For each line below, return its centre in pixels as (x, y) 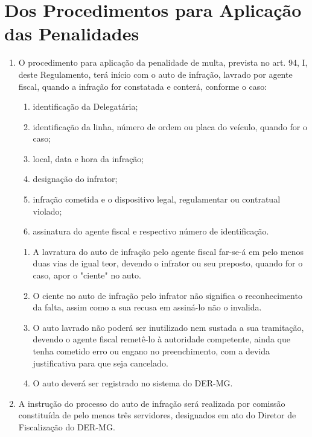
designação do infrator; (75, 179)
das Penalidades (72, 33)
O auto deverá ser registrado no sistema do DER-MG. (133, 383)
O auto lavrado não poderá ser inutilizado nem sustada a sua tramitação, (168, 327)
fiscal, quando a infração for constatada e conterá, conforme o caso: (143, 86)
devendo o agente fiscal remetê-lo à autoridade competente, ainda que (161, 339)
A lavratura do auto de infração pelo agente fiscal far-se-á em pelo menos (168, 251)
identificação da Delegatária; (85, 106)
